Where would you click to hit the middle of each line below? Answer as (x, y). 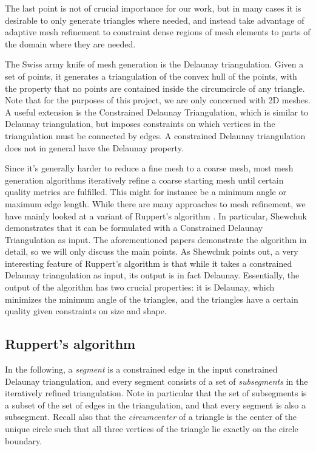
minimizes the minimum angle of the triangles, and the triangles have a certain (152, 299)
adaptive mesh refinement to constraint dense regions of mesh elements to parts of (158, 32)
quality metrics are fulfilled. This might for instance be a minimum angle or (146, 192)
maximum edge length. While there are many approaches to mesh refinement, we (155, 203)
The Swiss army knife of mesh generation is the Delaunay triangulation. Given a (154, 64)
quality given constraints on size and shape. (86, 311)
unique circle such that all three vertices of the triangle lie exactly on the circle (152, 429)
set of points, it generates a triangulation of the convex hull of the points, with (151, 76)
